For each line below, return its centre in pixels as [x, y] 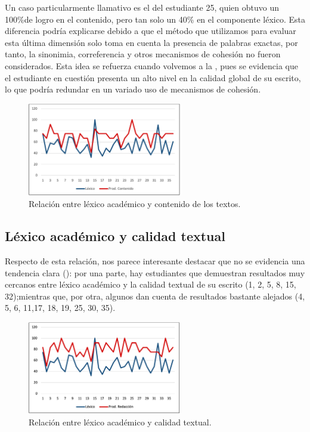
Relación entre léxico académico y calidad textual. [120, 422]
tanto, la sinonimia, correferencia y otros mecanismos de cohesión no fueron [143, 54]
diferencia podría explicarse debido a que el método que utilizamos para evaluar [151, 31]
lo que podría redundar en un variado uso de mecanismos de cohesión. [133, 89]
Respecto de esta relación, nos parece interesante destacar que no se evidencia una [155, 260]
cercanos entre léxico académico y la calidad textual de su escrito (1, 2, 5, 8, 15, [151, 284]
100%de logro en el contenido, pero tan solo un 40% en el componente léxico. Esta [155, 19]
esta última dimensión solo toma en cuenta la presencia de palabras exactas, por [151, 42]
